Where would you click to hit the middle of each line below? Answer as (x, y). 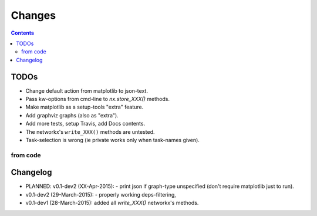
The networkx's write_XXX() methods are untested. (90, 131)
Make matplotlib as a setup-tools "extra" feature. (85, 107)
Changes (33, 15)
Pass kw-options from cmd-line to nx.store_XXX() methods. (98, 99)
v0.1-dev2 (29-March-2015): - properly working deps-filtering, (101, 194)
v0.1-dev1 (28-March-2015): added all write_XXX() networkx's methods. (112, 203)
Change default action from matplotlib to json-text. (87, 90)
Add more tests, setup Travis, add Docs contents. (85, 124)
